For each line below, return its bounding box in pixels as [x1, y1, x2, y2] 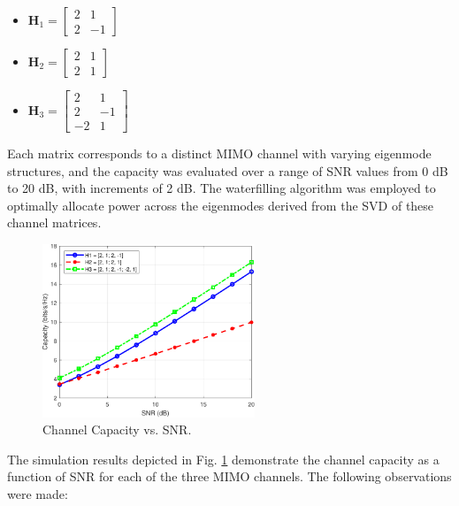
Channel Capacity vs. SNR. [42, 420, 192, 439]
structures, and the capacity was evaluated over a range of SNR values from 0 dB [7, 161, 448, 180]
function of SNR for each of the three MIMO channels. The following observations [7, 467, 452, 486]
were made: [7, 484, 68, 502]
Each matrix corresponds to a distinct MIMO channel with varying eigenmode [7, 144, 432, 163]
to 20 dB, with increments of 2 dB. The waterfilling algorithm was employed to [7, 179, 436, 197]
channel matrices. [7, 213, 102, 232]
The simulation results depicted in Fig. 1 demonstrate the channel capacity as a [7, 449, 440, 468]
